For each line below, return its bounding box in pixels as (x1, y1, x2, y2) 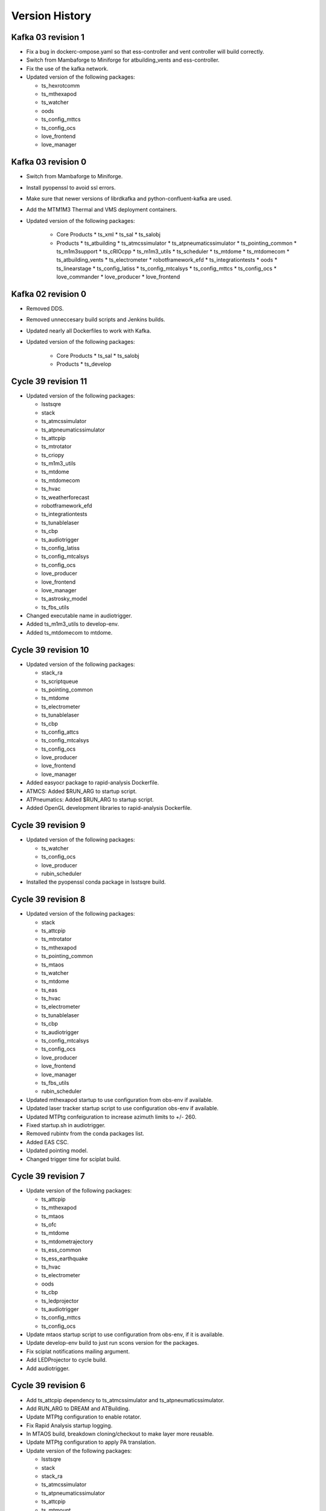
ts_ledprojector (41, 1297, 79, 1304)
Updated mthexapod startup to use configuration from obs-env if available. (26, 1096, 213, 1103)
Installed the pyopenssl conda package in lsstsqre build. (26, 878, 166, 885)
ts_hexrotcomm (41, 82, 80, 89)
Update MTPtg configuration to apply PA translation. (26, 1438, 156, 1446)
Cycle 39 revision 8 (11, 895, 86, 905)
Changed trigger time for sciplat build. (26, 1155, 121, 1163)
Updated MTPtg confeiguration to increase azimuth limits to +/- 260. (26, 1113, 197, 1121)
